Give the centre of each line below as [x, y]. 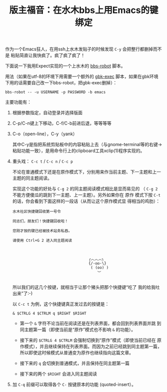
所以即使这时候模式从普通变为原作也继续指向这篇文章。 [77, 353]
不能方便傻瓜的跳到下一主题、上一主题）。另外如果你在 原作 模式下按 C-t [86, 195]
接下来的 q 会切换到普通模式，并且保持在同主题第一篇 [75, 363]
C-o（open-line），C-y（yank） [45, 134]
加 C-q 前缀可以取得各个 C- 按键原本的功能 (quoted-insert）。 [74, 385]
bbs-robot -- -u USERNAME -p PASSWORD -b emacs [56, 92]
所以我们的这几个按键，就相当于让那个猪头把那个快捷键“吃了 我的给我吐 [86, 287]
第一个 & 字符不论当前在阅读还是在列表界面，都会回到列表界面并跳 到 [90, 323]
